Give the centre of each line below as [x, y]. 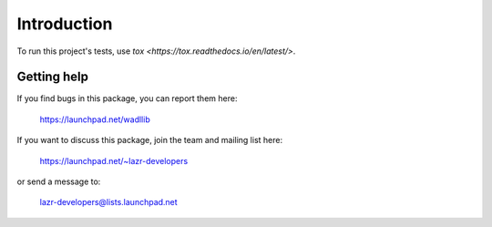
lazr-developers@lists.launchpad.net [108, 202]
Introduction [65, 24]
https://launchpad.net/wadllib [95, 119]
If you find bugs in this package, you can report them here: [127, 98]
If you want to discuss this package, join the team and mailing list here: [149, 140]
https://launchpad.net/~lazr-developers [114, 160]
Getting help [52, 77]
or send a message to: [59, 181]
